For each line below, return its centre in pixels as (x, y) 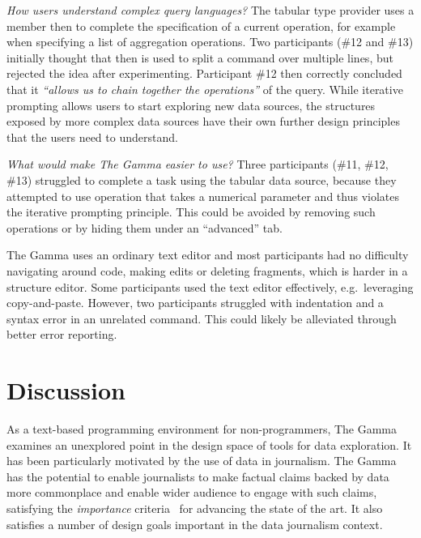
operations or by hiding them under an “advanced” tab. (145, 227)
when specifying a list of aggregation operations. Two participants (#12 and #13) (210, 42)
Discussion (66, 390)
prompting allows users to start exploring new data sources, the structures (191, 105)
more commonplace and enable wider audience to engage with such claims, (192, 492)
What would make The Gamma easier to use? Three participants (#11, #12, (198, 164)
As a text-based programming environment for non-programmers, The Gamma (202, 429)
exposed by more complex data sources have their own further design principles (203, 121)
